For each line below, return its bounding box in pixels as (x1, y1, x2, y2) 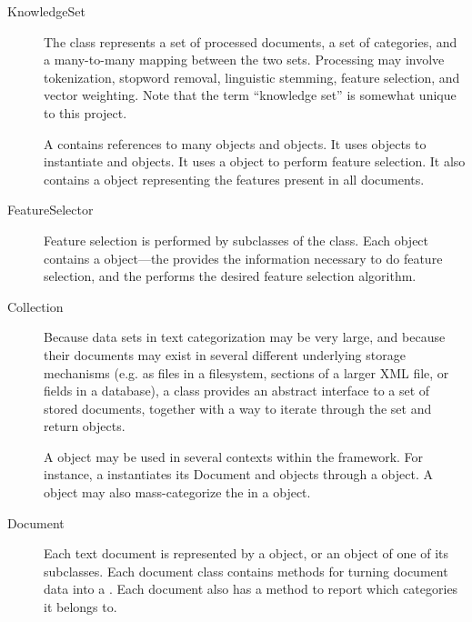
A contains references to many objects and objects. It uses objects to (44, 134, 427, 153)
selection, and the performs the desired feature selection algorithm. (44, 266, 417, 286)
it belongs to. (44, 597, 117, 617)
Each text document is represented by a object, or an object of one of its (44, 544, 449, 563)
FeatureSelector (7, 200, 94, 219)
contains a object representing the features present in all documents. (44, 169, 425, 188)
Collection (7, 296, 64, 316)
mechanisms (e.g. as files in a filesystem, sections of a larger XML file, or (44, 363, 449, 382)
